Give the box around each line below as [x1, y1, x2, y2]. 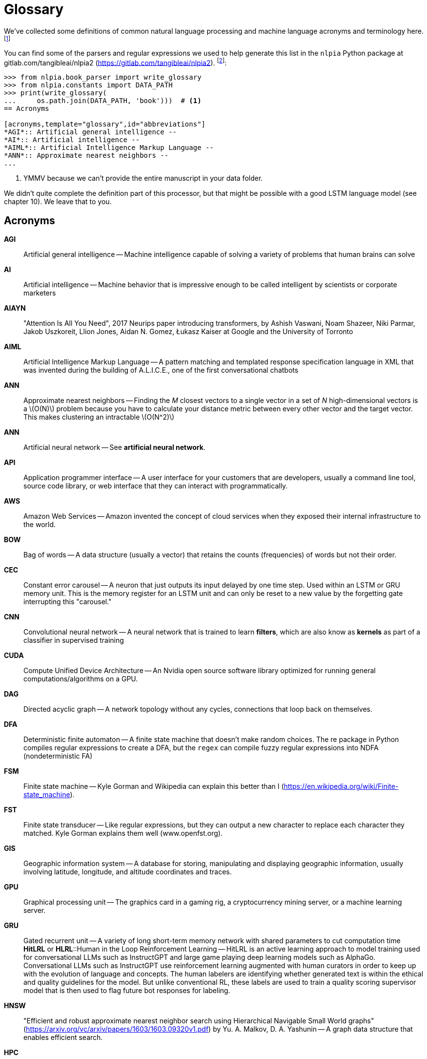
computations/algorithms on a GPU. [23, 675, 138, 683]
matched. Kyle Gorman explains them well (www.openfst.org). [23, 829, 223, 838]
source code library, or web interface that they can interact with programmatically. [23, 482, 288, 490]
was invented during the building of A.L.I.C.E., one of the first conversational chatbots [23, 366, 299, 375]
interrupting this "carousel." [23, 597, 112, 606]
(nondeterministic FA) [23, 752, 93, 761]
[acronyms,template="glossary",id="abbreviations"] [4, 120, 206, 128]
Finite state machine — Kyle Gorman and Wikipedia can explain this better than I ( [23, 782, 284, 791]
